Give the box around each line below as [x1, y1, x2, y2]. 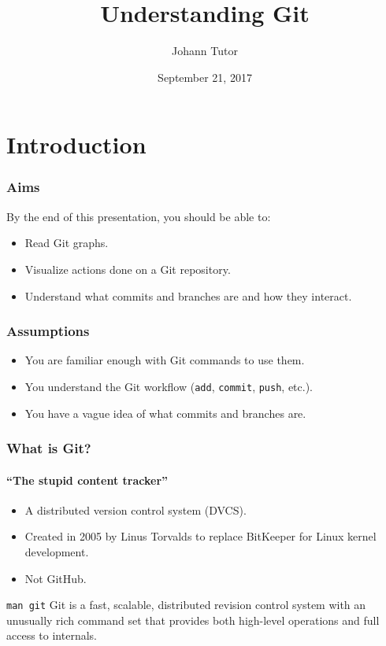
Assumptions [6, 321, 90, 341]
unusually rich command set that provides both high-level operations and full [6, 611, 380, 628]
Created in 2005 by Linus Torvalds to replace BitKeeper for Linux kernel [24, 528, 377, 544]
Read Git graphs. [24, 234, 109, 251]
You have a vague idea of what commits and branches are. [24, 404, 306, 421]
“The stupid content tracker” [6, 471, 169, 488]
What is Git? [6, 438, 91, 458]
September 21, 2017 [158, 68, 252, 85]
